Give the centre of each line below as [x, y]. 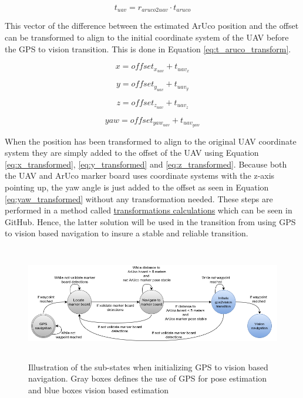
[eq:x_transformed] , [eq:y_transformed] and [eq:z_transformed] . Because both [146, 164]
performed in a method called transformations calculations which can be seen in [149, 210]
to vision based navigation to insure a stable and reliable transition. [127, 233]
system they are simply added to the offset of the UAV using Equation [132, 153]
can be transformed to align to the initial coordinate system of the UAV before [147, 37]
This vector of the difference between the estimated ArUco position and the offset [152, 26]
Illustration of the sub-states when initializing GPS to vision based [148, 367]
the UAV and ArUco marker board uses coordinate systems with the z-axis [140, 175]
